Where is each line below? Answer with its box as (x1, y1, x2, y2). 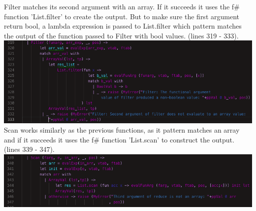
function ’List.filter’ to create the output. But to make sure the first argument (4, 11, 239, 21)
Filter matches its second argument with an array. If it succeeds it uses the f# (4, 1, 240, 11)
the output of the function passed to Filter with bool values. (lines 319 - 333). (4, 30, 239, 40)
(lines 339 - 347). (4, 144, 55, 154)
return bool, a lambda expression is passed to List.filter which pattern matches (4, 21, 242, 31)
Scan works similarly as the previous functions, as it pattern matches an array (4, 125, 240, 135)
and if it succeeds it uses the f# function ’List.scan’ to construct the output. (4, 134, 234, 144)
